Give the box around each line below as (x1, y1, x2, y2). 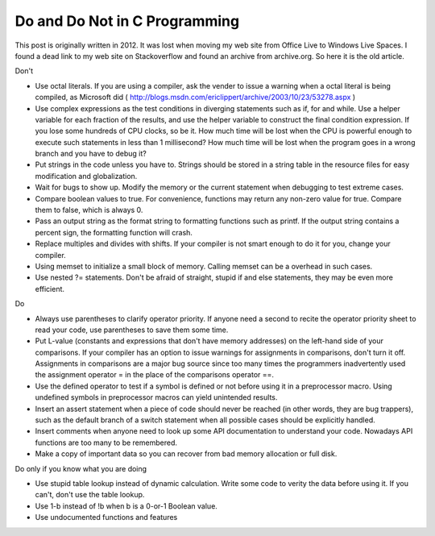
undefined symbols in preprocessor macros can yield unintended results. (35, 393, 278, 402)
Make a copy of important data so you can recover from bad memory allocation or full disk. (35, 449, 338, 459)
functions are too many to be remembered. (35, 438, 177, 447)
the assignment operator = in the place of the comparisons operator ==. (35, 370, 274, 380)
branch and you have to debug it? (35, 149, 147, 159)
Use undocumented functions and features (35, 513, 178, 522)
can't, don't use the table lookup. (35, 490, 145, 500)
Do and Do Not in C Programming (14, 12, 240, 30)
